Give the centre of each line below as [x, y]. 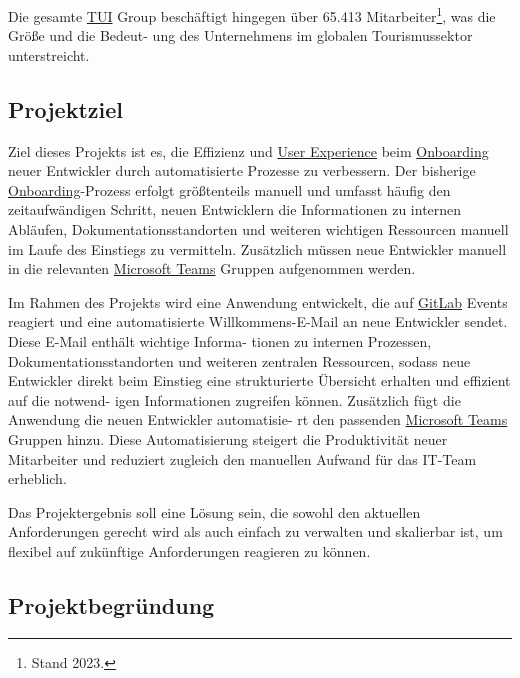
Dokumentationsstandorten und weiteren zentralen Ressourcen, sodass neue [239, 360]
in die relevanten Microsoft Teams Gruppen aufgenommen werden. [212, 268]
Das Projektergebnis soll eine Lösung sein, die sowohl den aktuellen [214, 511]
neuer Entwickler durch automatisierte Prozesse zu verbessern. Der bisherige [242, 170]
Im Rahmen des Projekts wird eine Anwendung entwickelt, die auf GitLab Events [258, 301]
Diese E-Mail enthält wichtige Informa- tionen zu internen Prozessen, [220, 340]
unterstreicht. [49, 54]
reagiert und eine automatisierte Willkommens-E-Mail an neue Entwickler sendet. [258, 321]
